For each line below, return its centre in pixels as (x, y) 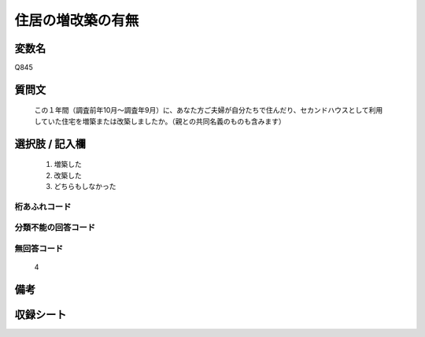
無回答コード (39, 248)
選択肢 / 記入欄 (50, 144)
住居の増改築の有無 (77, 20)
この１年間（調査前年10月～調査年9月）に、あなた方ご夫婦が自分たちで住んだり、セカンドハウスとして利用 (209, 110)
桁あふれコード (43, 206)
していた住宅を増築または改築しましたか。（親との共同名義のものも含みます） (160, 121)
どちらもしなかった (85, 187)
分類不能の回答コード (55, 228)
